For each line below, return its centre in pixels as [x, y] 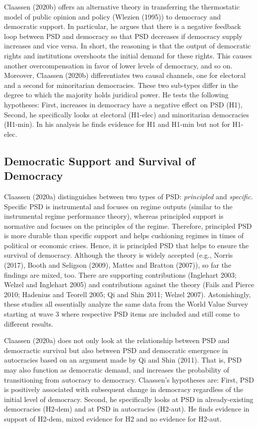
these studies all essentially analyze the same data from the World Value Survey [126, 304]
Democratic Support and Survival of [100, 161]
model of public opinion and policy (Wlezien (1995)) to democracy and [113, 16]
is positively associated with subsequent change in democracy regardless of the [124, 389]
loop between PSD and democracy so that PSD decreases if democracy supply [123, 36]
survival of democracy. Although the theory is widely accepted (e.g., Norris [119, 255]
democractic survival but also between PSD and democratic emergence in [116, 350]
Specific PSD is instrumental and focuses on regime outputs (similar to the [118, 206]
